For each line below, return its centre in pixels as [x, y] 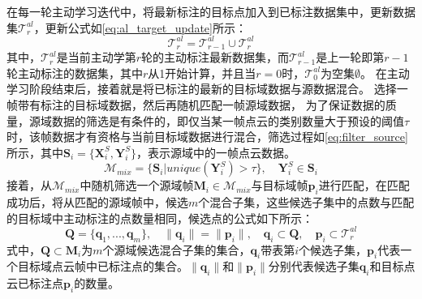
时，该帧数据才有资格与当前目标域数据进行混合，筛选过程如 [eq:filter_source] [207, 137]
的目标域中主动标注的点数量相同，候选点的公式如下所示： [160, 218]
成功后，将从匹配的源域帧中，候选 [97, 202]
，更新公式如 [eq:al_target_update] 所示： [140, 27]
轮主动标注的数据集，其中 [75, 73]
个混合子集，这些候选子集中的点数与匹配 [306, 202]
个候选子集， [333, 249]
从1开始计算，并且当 [202, 73]
